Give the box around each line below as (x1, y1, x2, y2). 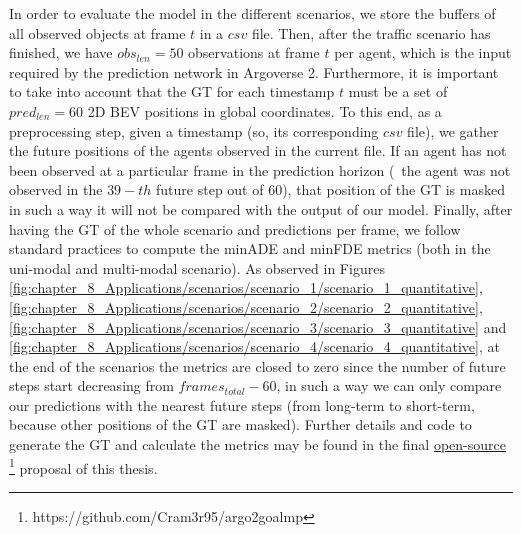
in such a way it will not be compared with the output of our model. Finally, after (9, 198, 513, 219)
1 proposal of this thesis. (9, 454, 158, 478)
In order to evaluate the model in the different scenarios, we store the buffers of (9, 3, 496, 23)
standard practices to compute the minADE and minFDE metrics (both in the (9, 238, 491, 259)
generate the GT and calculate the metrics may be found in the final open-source (9, 434, 506, 455)
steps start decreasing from (9, 375, 174, 396)
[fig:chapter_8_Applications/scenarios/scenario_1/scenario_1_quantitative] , (9, 277, 483, 298)
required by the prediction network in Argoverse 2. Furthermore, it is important (9, 61, 499, 82)
